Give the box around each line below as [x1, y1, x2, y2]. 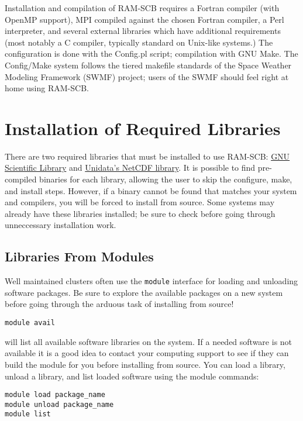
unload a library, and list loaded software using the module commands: [5, 370, 259, 382]
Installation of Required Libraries [5, 116, 281, 140]
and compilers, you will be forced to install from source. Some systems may [5, 196, 275, 208]
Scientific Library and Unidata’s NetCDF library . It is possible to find [5, 161, 256, 174]
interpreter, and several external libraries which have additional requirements [5, 25, 281, 37]
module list [5, 410, 51, 419]
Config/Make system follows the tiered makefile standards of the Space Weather [5, 58, 292, 71]
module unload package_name [5, 400, 114, 409]
